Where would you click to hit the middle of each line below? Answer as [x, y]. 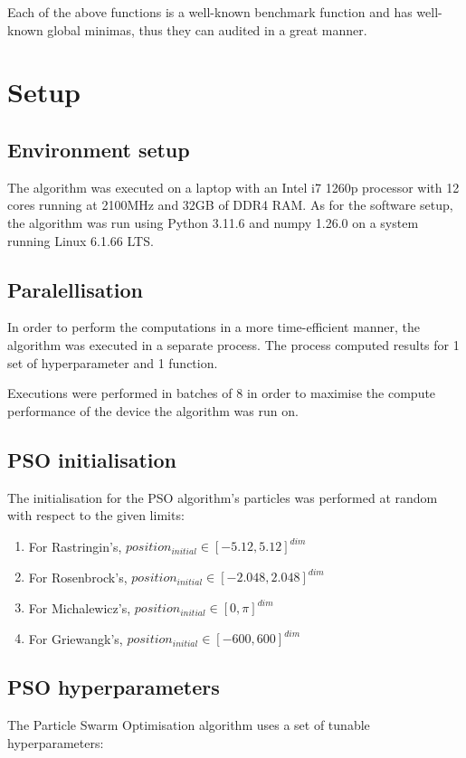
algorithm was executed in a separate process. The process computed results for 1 [233, 344]
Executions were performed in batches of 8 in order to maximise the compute [222, 393]
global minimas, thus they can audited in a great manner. [207, 29]
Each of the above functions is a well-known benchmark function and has [210, 12]
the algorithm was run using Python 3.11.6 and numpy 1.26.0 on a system [213, 222]
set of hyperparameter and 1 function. [113, 362]
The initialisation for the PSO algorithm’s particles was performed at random [223, 497]
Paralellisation [75, 289]
